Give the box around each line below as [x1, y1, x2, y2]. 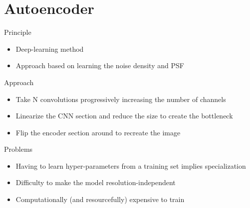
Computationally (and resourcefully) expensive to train [15, 194, 185, 205]
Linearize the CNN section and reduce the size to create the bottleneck [15, 110, 233, 121]
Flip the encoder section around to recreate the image [15, 127, 181, 137]
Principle [4, 27, 31, 37]
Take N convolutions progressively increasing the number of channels [15, 94, 226, 104]
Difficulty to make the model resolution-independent [15, 177, 176, 188]
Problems [4, 144, 33, 154]
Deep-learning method [15, 43, 84, 54]
